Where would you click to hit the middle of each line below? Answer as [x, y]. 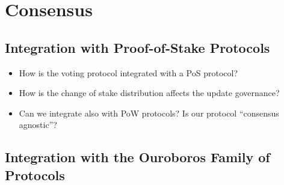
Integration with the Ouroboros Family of [137, 157]
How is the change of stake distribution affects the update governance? [149, 93]
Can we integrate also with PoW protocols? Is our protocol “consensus [149, 113]
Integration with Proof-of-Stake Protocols [137, 47]
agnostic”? [38, 125]
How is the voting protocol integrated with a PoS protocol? [128, 72]
